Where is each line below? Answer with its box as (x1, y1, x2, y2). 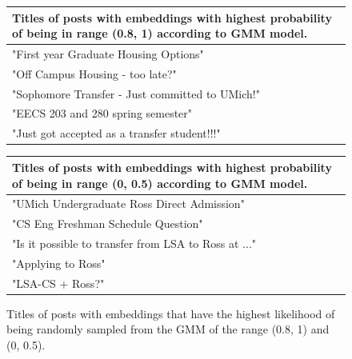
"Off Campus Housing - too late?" (12, 65, 177, 82)
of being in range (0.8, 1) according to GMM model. (12, 25, 308, 42)
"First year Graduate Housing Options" (12, 45, 204, 62)
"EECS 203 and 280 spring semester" (12, 105, 193, 122)
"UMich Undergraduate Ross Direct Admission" (12, 195, 245, 212)
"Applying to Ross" (12, 254, 106, 271)
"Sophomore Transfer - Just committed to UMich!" (12, 85, 260, 102)
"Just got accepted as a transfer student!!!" (12, 125, 221, 142)
